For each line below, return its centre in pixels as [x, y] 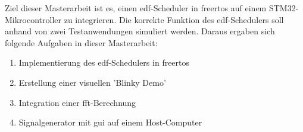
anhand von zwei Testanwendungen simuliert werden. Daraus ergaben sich [140, 31]
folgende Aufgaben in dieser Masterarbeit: [81, 42]
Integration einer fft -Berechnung [77, 102]
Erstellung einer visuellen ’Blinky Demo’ [92, 82]
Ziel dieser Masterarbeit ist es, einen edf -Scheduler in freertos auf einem [136, 8]
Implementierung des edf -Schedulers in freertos [104, 62]
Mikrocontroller [33, 19]
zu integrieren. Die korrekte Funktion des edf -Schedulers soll [174, 19]
